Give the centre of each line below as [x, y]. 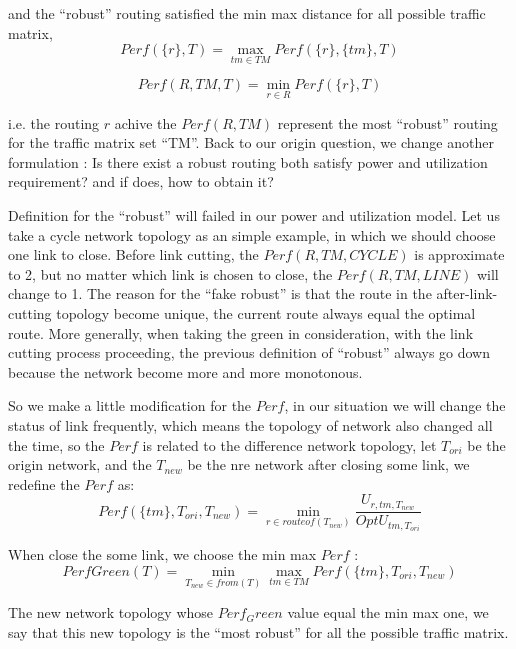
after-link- [467, 293]
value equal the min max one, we [388, 612]
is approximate [459, 254]
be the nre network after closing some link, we [328, 464]
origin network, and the [80, 464]
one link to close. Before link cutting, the [133, 254]
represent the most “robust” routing [387, 122]
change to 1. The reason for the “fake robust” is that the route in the [220, 293]
